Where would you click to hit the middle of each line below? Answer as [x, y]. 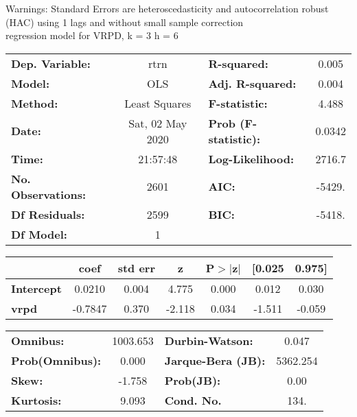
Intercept [36, 288]
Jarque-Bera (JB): [215, 360]
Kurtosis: [36, 400]
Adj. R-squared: [252, 83]
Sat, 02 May [158, 123]
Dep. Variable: [51, 63]
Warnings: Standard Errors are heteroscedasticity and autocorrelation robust [167, 8]
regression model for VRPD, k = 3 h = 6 [92, 35]
